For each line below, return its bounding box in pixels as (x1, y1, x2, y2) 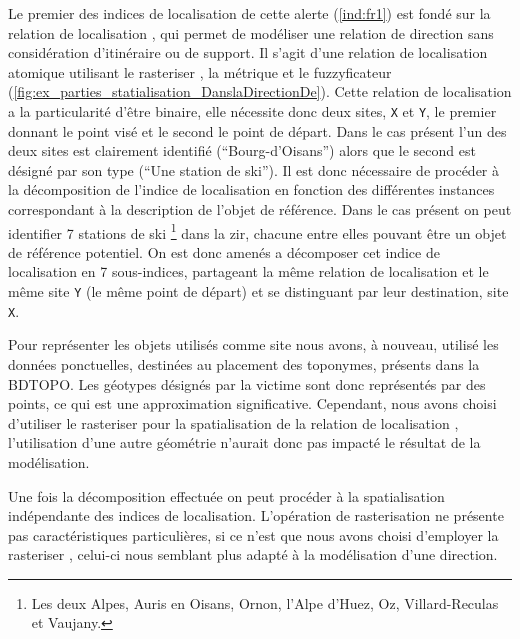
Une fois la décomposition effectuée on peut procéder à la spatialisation (8, 485, 445, 506)
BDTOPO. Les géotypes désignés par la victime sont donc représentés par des (8, 373, 486, 394)
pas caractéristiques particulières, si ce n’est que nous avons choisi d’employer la (8, 524, 499, 545)
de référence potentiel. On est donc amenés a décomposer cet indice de (8, 241, 440, 262)
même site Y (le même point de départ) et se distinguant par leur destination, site (8, 281, 509, 302)
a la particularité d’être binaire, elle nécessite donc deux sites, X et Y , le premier (8, 100, 497, 121)
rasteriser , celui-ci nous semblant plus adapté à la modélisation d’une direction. (8, 544, 498, 565)
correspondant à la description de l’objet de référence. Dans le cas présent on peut (8, 199, 512, 219)
